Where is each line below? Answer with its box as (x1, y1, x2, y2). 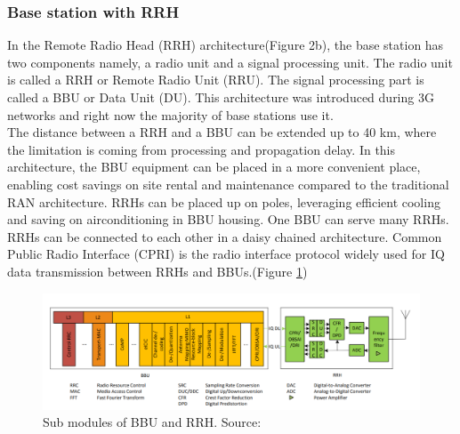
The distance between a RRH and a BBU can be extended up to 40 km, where (7, 123, 437, 141)
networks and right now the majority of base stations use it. (7, 105, 334, 124)
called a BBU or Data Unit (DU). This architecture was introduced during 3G (7, 88, 434, 106)
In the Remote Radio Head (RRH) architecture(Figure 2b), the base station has (7, 36, 444, 54)
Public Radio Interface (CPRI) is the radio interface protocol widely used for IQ (7, 245, 445, 263)
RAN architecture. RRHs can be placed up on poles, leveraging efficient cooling (7, 192, 440, 211)
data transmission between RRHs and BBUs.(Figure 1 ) (7, 261, 308, 280)
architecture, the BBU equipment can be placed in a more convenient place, (7, 157, 421, 176)
